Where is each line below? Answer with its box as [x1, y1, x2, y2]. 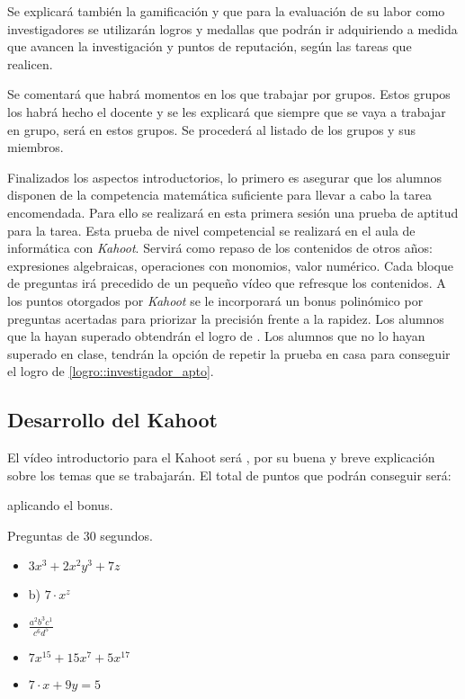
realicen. [7, 54, 53, 73]
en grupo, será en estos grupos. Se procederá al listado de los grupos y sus [7, 120, 416, 139]
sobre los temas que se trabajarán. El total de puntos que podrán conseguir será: [7, 465, 452, 484]
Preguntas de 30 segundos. [7, 525, 153, 544]
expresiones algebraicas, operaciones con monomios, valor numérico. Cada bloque [7, 255, 454, 274]
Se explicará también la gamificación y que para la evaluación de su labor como [7, 2, 445, 20]
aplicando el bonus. [7, 496, 113, 515]
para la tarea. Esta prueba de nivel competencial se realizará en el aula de [7, 220, 416, 239]
